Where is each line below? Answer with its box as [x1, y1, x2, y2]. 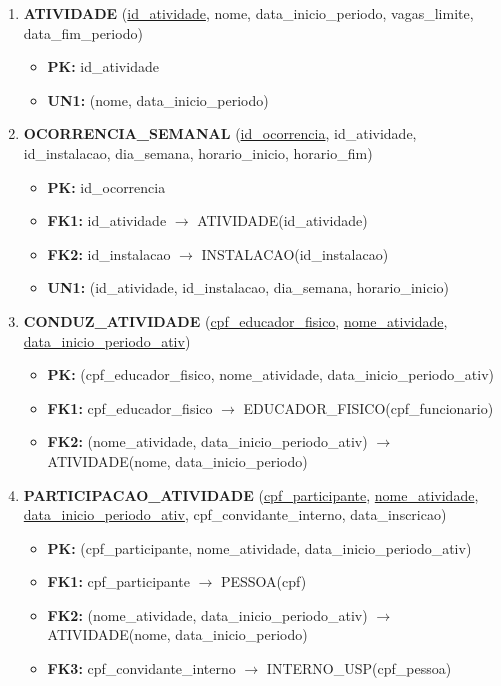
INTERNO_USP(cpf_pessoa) [266, 658, 452, 679]
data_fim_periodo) [23, 22, 143, 43]
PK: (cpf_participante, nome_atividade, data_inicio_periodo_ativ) [47, 537, 472, 558]
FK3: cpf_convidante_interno [47, 658, 236, 679]
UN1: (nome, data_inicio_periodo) [47, 89, 269, 110]
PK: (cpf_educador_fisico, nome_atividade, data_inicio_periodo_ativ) [47, 364, 494, 385]
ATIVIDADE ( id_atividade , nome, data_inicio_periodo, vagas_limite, [23, 3, 474, 23]
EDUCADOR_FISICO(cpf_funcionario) [243, 397, 494, 418]
